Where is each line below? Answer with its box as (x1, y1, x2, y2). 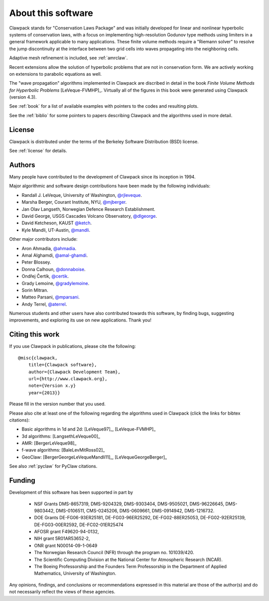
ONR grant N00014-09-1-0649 (34, 542, 98, 548)
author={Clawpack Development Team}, (28, 369, 121, 375)
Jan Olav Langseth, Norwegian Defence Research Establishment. (21, 206, 155, 212)
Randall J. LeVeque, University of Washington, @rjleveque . (21, 192, 142, 198)
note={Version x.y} (28, 383, 76, 389)
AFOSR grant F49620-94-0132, (34, 529, 99, 535)
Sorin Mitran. (21, 287, 48, 293)
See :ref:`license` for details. (9, 148, 67, 154)
